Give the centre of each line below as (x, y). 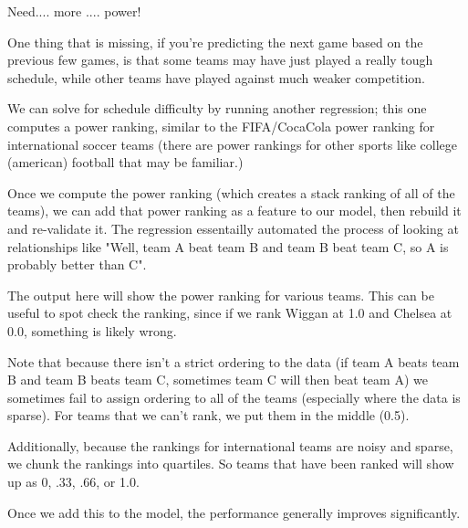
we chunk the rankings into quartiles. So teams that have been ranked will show (231, 464)
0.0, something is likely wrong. (92, 330)
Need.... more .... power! (74, 11)
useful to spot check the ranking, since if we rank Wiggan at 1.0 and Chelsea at (230, 313)
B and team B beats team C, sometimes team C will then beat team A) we (218, 380)
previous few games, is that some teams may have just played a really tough (220, 60)
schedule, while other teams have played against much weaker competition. (216, 77)
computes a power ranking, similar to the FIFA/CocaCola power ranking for (221, 126)
